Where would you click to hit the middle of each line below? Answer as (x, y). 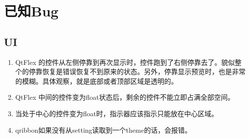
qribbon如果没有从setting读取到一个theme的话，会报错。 (103, 130)
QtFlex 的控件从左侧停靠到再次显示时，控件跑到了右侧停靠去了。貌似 (125, 62)
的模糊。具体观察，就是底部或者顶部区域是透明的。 (96, 81)
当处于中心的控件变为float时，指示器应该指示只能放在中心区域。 (117, 113)
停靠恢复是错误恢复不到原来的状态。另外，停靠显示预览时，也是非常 (137, 71)
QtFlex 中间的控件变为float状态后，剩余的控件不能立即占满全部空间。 (125, 97)
